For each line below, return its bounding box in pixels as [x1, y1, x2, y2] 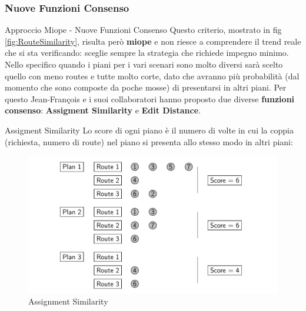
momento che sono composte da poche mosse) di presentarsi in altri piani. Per [5, 81, 287, 93]
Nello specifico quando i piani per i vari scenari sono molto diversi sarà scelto [5, 58, 283, 70]
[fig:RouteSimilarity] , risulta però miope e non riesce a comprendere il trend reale [5, 35, 301, 47]
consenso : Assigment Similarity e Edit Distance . [5, 104, 201, 116]
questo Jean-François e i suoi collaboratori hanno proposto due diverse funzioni [5, 92, 295, 105]
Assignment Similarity [28, 295, 108, 307]
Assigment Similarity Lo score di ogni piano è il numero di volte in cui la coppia [5, 123, 294, 136]
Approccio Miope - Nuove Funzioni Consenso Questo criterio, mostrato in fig [5, 24, 282, 36]
